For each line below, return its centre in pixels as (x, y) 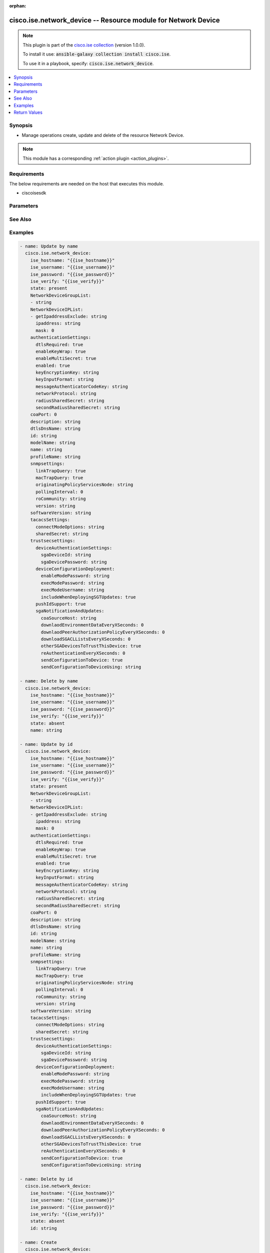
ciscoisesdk (34, 193)
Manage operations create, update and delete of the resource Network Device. (103, 135)
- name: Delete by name (49, 681)
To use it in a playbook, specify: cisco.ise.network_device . (88, 63)
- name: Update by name (49, 246)
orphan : (18, 6)
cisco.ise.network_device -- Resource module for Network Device (114, 20)
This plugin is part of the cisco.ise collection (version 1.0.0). (84, 45)
